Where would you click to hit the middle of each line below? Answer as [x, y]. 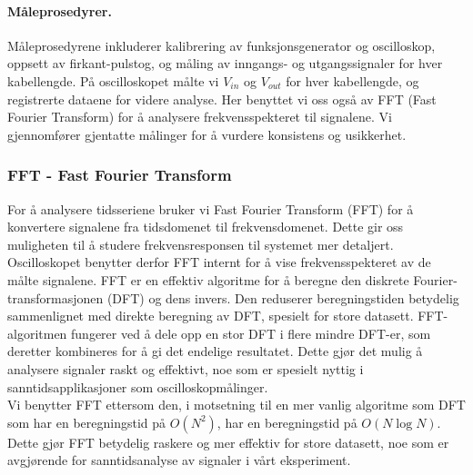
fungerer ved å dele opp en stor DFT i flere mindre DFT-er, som [251, 333]
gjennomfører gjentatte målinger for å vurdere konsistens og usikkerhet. [207, 134]
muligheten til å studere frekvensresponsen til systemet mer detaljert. [201, 244]
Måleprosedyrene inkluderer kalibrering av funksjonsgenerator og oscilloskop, [221, 45]
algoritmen [37, 333]
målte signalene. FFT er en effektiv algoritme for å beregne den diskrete [208, 279]
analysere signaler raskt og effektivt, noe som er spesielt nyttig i [186, 368]
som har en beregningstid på [87, 422]
